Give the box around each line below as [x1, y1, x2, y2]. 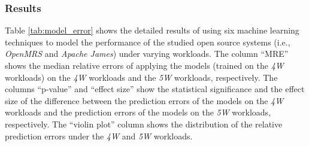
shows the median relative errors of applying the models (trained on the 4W [5, 59, 284, 71]
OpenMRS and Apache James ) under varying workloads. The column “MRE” [5, 47, 289, 60]
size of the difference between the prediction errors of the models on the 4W [5, 94, 284, 107]
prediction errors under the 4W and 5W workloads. [5, 129, 193, 142]
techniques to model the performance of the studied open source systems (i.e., [5, 35, 290, 48]
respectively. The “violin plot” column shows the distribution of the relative [5, 117, 283, 130]
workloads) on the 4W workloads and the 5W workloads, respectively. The [5, 71, 278, 83]
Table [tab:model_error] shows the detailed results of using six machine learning [5, 24, 299, 36]
